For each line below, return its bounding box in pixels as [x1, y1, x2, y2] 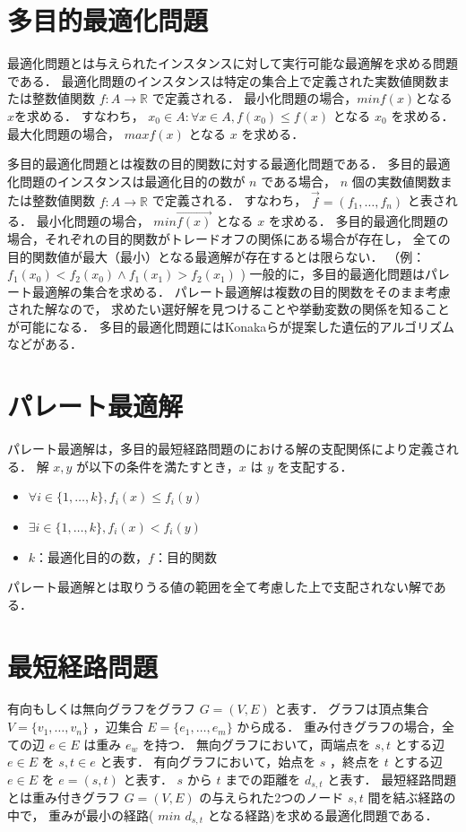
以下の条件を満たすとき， [89, 456, 239, 475]
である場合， [261, 171, 337, 190]
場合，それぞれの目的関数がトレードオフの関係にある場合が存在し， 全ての [7, 229, 451, 247]
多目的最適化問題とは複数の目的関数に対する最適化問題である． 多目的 [7, 154, 426, 173]
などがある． [7, 334, 82, 353]
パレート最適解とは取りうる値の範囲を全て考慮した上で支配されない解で [7, 577, 434, 596]
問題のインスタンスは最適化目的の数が [19, 171, 246, 190]
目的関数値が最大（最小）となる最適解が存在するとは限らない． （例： [7, 247, 426, 265]
